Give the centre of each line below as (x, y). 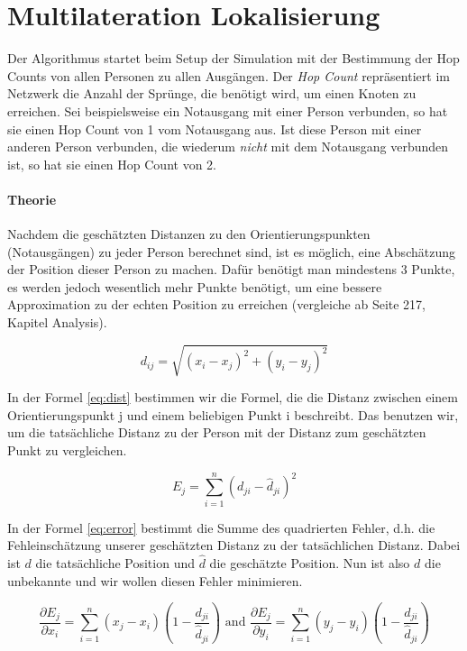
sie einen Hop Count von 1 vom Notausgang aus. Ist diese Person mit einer (215, 128)
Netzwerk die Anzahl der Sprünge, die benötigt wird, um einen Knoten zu (212, 93)
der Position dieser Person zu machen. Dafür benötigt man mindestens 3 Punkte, (231, 269)
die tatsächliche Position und (115, 563)
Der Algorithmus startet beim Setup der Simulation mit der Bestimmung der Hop (233, 58)
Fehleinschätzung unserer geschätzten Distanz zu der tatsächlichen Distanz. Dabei (234, 545)
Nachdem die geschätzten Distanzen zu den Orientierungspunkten (189, 234)
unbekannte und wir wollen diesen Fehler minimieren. (155, 580)
